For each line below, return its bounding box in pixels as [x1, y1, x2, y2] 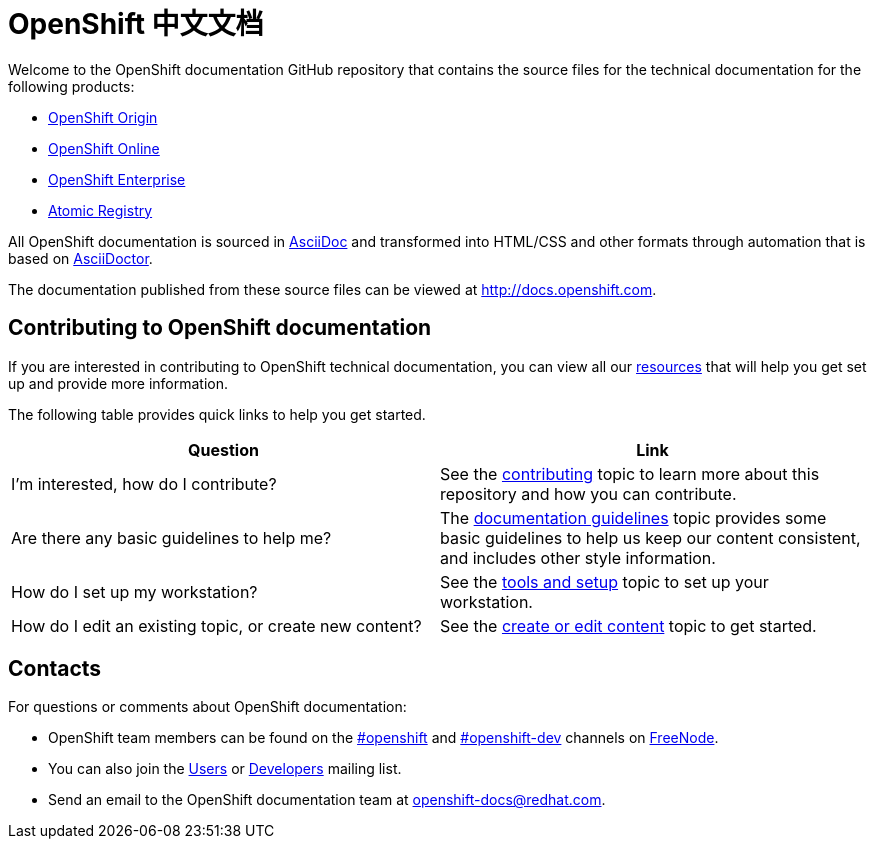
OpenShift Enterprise [48, 170, 186, 188]
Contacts [8, 656, 102, 682]
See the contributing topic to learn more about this [440, 463, 820, 484]
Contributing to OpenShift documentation [8, 315, 432, 341]
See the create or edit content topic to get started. [440, 615, 817, 636]
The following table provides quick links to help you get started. [8, 405, 426, 423]
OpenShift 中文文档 [8, 7, 264, 41]
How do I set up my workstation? [11, 581, 258, 602]
